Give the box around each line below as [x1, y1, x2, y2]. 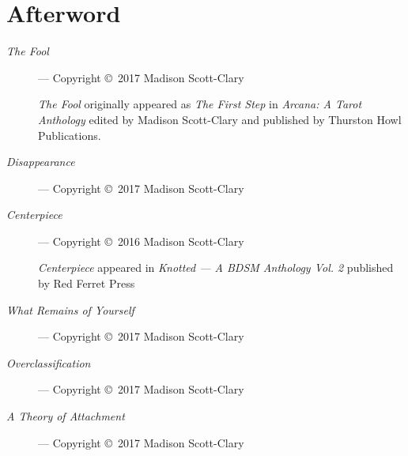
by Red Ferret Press [38, 275, 135, 292]
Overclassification [6, 354, 91, 371]
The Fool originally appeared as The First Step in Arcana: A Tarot [38, 96, 362, 112]
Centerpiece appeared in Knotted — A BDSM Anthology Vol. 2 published [38, 259, 394, 276]
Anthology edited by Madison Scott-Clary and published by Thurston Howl [38, 111, 402, 127]
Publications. [38, 126, 101, 143]
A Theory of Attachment [6, 408, 125, 424]
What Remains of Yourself [6, 301, 134, 318]
